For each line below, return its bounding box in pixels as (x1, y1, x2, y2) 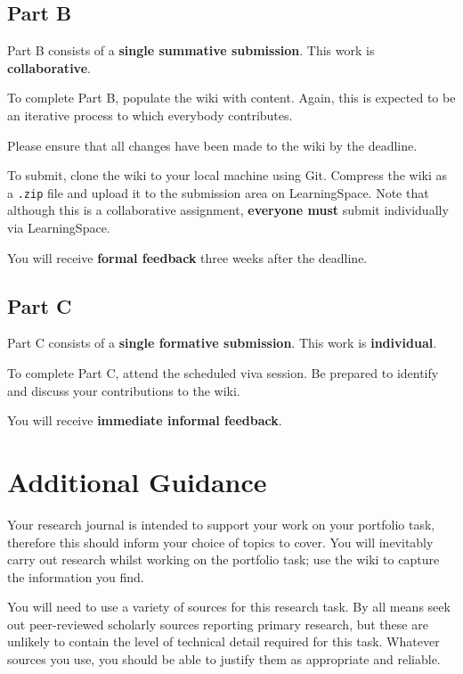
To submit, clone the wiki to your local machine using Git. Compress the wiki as (7, 166, 448, 185)
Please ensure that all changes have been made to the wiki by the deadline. (7, 136, 418, 154)
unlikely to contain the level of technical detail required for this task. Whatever (7, 632, 440, 651)
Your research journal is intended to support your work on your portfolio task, (7, 514, 435, 533)
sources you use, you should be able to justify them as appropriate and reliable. (7, 650, 441, 669)
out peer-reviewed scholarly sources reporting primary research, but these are (7, 614, 428, 633)
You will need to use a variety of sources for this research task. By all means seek (7, 597, 451, 616)
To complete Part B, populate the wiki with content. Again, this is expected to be (7, 88, 456, 107)
